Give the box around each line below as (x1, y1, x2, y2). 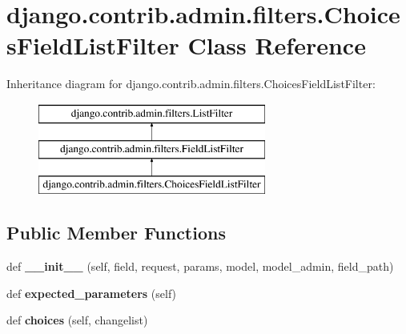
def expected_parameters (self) (6, 284, 177, 301)
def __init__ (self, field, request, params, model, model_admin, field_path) (6, 258, 394, 275)
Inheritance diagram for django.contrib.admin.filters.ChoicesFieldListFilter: (6, 75, 376, 92)
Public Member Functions (6, 220, 226, 245)
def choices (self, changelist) (6, 312, 148, 328)
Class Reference (187, 29, 366, 62)
